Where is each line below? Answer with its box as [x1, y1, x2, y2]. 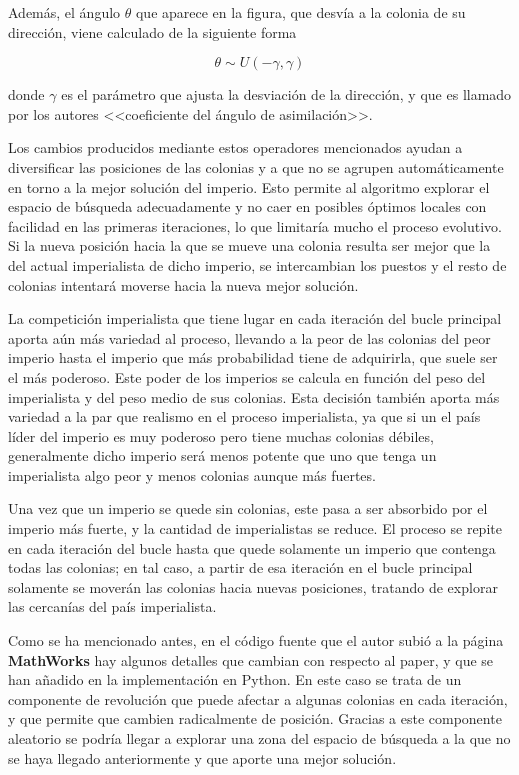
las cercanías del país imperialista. [8, 596, 217, 617]
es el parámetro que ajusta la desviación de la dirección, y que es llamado [61, 84, 512, 105]
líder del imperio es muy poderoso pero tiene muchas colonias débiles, [8, 425, 434, 446]
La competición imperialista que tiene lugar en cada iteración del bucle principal [8, 308, 502, 329]
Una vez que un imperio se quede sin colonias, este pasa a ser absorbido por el [8, 498, 488, 519]
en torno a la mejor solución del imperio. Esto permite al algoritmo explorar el [8, 176, 490, 197]
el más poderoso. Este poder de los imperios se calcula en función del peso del [8, 366, 486, 387]
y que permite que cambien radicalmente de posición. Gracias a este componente [8, 708, 502, 729]
